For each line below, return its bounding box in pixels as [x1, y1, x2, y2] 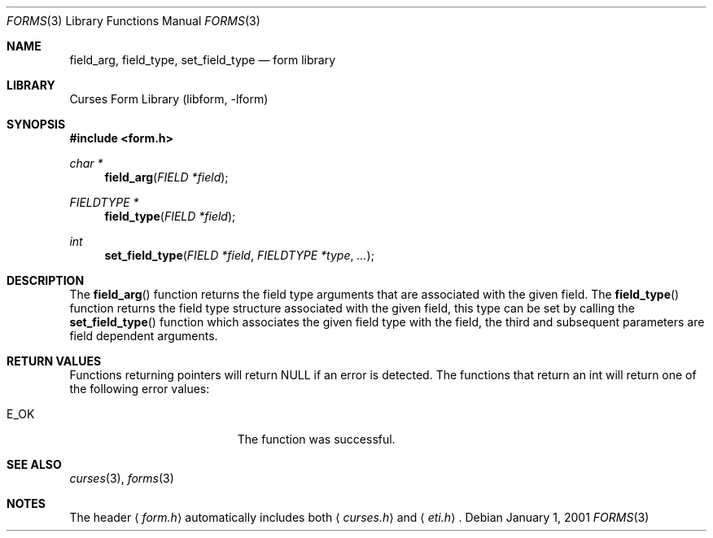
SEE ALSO [7, 457, 62, 471]
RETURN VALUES [7, 354, 102, 368]
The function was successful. [237, 432, 396, 446]
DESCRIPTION [7, 273, 85, 287]
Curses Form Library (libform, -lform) [69, 92, 269, 106]
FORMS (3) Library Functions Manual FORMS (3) [7, 14, 260, 28]
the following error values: [69, 382, 210, 396]
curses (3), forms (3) [69, 471, 174, 485]
